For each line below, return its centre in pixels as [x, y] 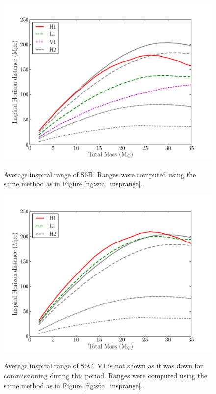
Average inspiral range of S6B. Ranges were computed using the [100, 174]
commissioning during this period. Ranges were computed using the [106, 375]
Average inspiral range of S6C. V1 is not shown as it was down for [104, 366]
